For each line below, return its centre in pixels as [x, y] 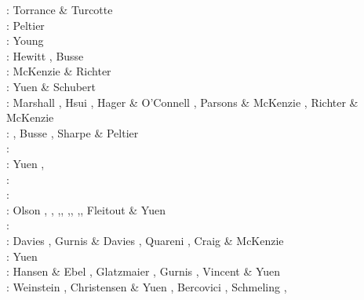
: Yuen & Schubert [51, 86]
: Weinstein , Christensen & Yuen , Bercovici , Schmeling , [147, 286]
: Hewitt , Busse [45, 55]
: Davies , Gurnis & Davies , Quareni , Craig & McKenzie [145, 240]
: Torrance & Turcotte [60, 9]
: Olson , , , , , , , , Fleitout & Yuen [86, 209]
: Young [25, 40]
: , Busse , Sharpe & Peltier [73, 132]
